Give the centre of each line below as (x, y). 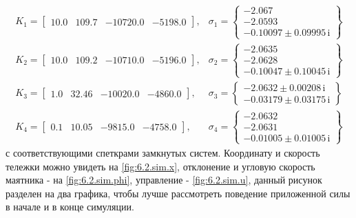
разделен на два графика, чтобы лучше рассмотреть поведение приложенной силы (178, 193)
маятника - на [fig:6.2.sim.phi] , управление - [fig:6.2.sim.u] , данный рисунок (164, 180)
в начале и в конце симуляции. (70, 207)
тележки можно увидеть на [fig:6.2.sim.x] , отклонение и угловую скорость (160, 166)
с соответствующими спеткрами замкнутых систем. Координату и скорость (163, 152)
